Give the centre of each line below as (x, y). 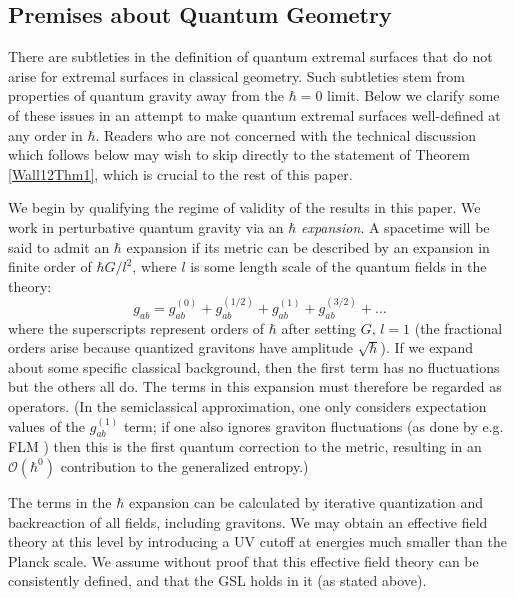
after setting (318, 327)
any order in (45, 134)
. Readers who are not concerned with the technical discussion (286, 134)
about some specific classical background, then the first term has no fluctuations (254, 366)
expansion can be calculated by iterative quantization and (305, 501)
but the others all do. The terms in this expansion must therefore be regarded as (255, 386)
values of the (47, 425)
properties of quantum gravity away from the (146, 95)
